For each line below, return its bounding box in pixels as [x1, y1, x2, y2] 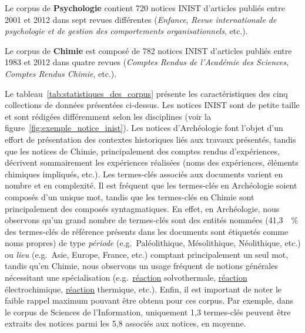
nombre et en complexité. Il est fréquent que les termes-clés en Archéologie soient [5, 179, 297, 191]
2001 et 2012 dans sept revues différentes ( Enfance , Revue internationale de [5, 13, 277, 25]
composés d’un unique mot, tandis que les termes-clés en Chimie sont [5, 190, 254, 203]
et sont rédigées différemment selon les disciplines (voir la [5, 110, 211, 122]
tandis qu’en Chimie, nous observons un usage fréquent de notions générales [5, 260, 278, 272]
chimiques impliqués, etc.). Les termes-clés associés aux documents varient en [5, 167, 283, 180]
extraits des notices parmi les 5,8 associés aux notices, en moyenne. [5, 317, 246, 329]
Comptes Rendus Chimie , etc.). [5, 67, 117, 79]
